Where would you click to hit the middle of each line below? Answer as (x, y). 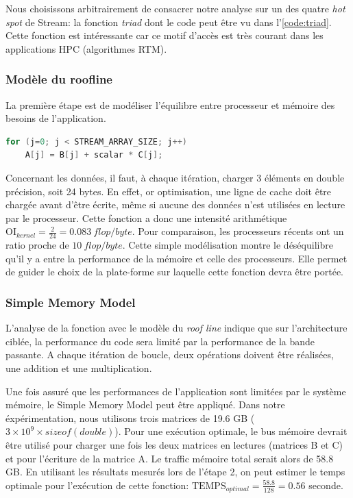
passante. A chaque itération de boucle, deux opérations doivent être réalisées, (170, 354)
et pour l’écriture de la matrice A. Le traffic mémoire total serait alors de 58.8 (170, 458)
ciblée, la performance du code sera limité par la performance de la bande (160, 341)
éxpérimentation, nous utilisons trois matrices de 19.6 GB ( (130, 418)
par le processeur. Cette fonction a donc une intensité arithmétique (146, 217)
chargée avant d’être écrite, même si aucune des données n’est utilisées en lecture (175, 204)
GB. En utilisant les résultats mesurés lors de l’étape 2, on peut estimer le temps (175, 472)
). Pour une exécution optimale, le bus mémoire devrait (231, 431)
